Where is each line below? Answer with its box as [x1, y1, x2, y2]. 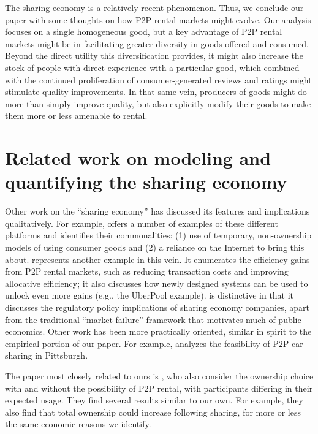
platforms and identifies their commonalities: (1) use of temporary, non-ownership [5, 229, 312, 242]
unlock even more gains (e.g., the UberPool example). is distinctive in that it [5, 289, 294, 302]
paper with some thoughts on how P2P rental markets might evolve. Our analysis [5, 13, 311, 26]
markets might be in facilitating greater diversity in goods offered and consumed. [5, 37, 309, 50]
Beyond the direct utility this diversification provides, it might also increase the [5, 49, 303, 62]
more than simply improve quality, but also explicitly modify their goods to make [5, 97, 311, 110]
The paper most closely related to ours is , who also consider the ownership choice [5, 369, 314, 382]
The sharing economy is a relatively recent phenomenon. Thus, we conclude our [5, 1, 304, 13]
